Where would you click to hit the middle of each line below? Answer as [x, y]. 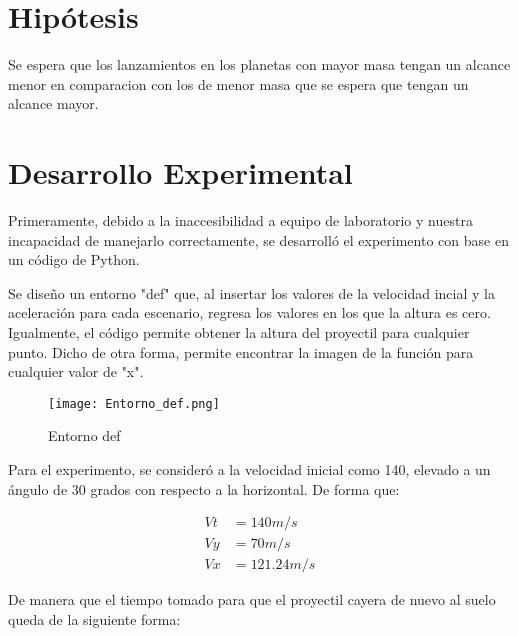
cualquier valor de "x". [76, 371]
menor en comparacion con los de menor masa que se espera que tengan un [238, 83]
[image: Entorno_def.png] [134, 403]
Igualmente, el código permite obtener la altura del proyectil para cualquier [239, 332]
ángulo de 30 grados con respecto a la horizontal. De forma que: [204, 488]
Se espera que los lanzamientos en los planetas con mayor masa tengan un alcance [259, 64]
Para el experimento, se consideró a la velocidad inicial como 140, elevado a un [249, 469]
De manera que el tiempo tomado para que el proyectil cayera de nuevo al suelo [252, 599]
